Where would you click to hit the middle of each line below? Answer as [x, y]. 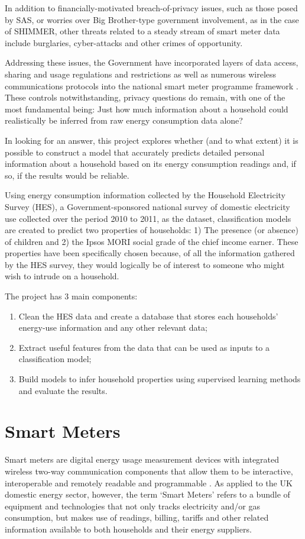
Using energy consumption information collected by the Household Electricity [145, 195]
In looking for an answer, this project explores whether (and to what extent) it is [152, 140]
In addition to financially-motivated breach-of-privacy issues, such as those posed [151, 8]
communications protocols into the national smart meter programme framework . [152, 85]
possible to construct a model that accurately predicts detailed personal [135, 152]
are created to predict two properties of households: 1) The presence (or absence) [152, 230]
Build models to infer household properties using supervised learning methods [160, 379]
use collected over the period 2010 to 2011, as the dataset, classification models [148, 218]
